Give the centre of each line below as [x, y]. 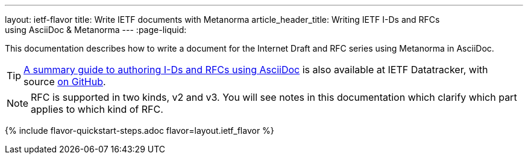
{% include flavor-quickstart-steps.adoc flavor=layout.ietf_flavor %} [140, 130]
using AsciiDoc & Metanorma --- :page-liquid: [96, 30]
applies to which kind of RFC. [97, 109]
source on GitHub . [65, 82]
